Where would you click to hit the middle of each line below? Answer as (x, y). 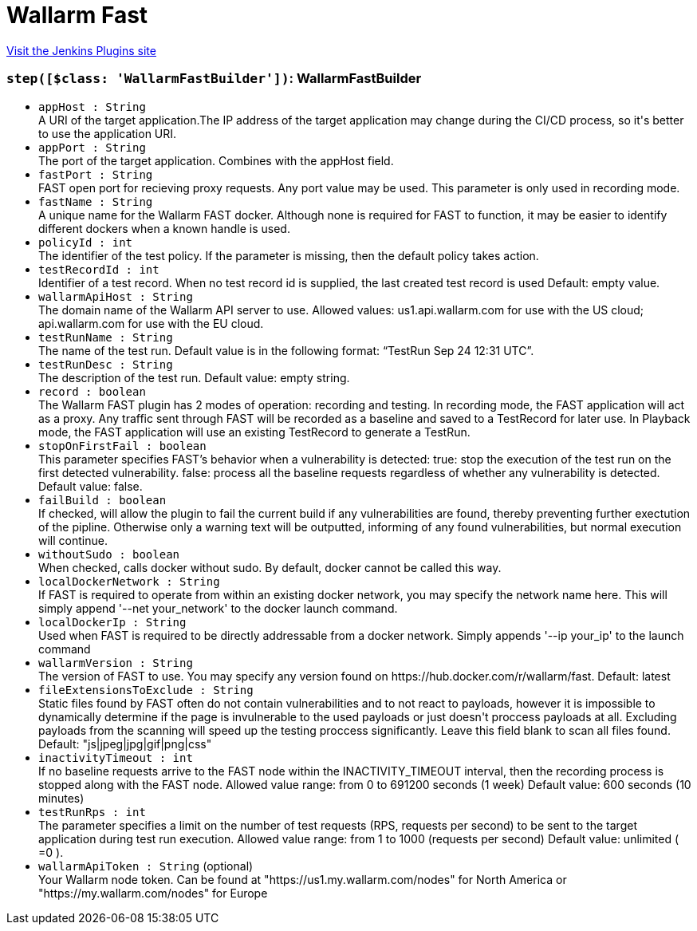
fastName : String (96, 201)
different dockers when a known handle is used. (164, 228)
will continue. (73, 540)
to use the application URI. (108, 133)
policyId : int (86, 242)
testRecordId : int (99, 269)
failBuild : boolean (102, 500)
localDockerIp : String (112, 622)
